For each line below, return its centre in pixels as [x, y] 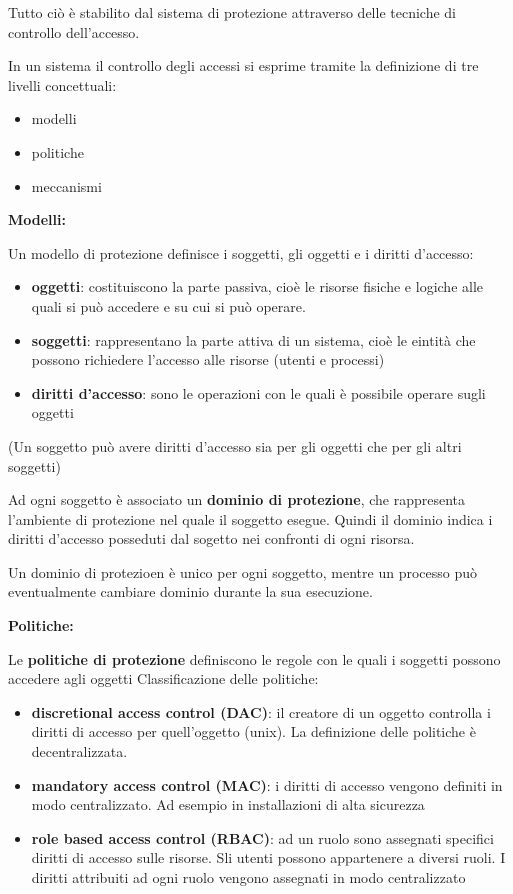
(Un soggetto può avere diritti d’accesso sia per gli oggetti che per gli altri [235, 445]
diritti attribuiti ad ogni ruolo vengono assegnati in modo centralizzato [248, 877]
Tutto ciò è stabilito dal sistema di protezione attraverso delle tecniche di [232, 12]
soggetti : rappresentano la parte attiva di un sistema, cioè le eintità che [253, 339]
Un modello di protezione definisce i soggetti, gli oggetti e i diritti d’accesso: [241, 252]
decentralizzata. [79, 751]
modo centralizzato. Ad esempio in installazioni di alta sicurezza [228, 804]
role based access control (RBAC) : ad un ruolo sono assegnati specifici [262, 837]
